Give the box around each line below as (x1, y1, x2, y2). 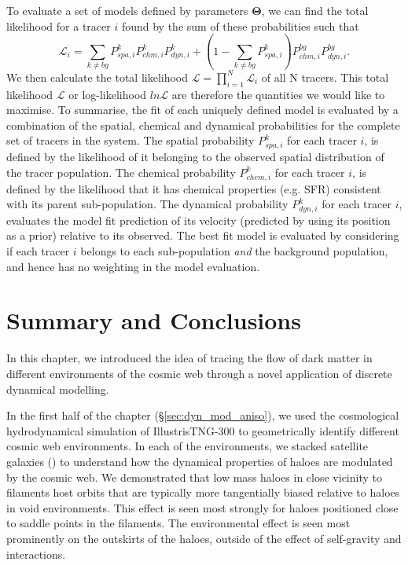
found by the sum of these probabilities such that (121, 17, 359, 34)
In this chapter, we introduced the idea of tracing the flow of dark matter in (6, 350, 373, 366)
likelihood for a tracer (6, 17, 111, 34)
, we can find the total (261, 2, 369, 18)
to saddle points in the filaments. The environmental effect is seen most (6, 515, 351, 531)
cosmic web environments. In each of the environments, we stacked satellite (6, 438, 369, 454)
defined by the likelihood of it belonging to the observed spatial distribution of (6, 149, 384, 165)
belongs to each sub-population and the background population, (80, 243, 388, 259)
